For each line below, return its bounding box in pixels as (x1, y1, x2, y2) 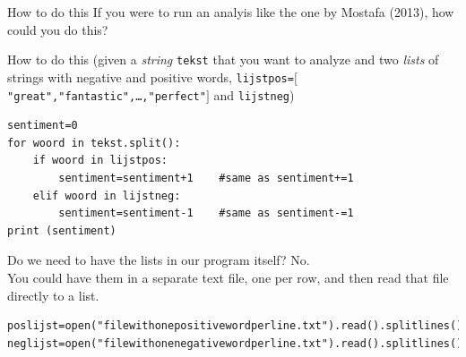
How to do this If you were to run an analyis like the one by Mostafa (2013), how (7, 3, 454, 21)
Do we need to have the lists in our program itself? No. (7, 251, 310, 269)
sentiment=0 (7, 119, 78, 132)
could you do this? (7, 20, 108, 38)
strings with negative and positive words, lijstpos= (7, 67, 294, 86)
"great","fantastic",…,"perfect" (7, 89, 206, 103)
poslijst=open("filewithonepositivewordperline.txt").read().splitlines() (7, 319, 463, 333)
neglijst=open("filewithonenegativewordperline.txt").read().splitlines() (7, 336, 463, 350)
